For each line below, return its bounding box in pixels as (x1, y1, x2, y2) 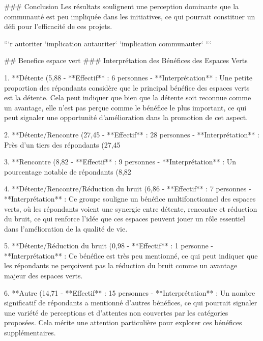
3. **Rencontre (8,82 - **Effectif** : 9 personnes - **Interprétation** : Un (4, 156, 237, 167)
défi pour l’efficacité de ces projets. (4, 21, 112, 32)
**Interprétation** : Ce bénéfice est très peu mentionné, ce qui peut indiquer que (4, 250, 258, 261)
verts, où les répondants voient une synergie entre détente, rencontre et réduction (4, 203, 257, 214)
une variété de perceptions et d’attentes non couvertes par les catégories (4, 307, 228, 318)
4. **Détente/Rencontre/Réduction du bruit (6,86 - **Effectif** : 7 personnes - (4, 183, 251, 194)
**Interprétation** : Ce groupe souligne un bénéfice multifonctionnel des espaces (4, 193, 256, 204)
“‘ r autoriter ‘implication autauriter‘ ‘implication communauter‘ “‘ (4, 38, 212, 48)
